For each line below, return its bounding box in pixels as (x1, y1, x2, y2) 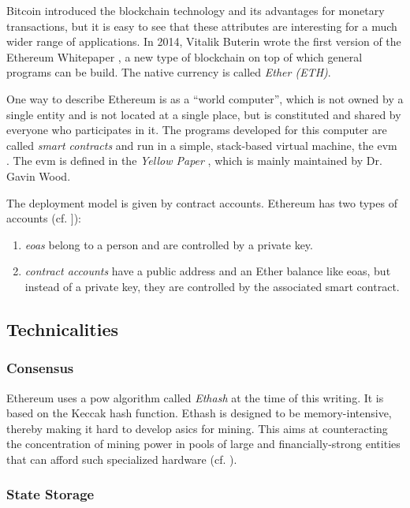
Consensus (6, 358, 74, 378)
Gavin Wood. (6, 167, 71, 184)
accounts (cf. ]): (6, 210, 81, 226)
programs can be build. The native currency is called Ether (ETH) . (6, 64, 331, 80)
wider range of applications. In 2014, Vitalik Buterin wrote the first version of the (6, 33, 401, 50)
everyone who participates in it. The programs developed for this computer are (6, 121, 387, 138)
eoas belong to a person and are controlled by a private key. (24, 236, 313, 252)
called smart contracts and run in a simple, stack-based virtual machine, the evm (6, 136, 397, 153)
